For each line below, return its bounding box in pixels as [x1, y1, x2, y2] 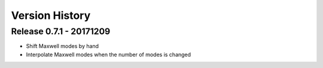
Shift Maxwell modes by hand [26, 43, 99, 50]
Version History [11, 9, 91, 22]
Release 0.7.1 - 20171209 [11, 26, 111, 37]
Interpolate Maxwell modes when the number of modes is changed [26, 51, 191, 58]
